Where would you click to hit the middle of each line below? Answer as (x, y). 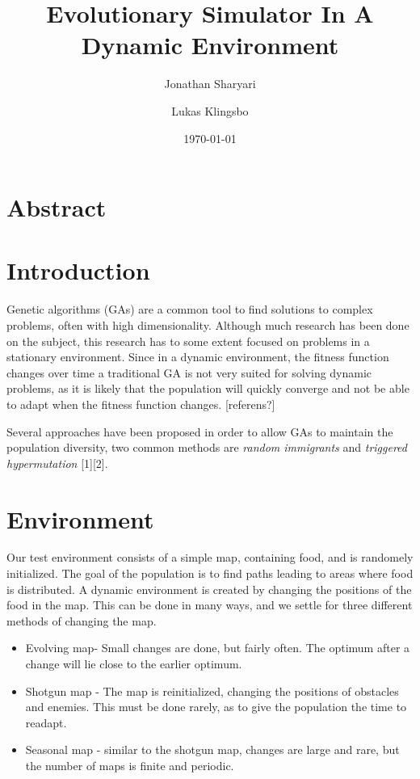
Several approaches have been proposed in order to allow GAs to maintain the (200, 431)
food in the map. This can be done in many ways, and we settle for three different (210, 605)
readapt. (46, 722)
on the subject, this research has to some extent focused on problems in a (188, 341)
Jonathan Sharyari (210, 84)
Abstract (57, 207)
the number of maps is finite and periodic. (130, 765)
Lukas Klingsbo (210, 110)
